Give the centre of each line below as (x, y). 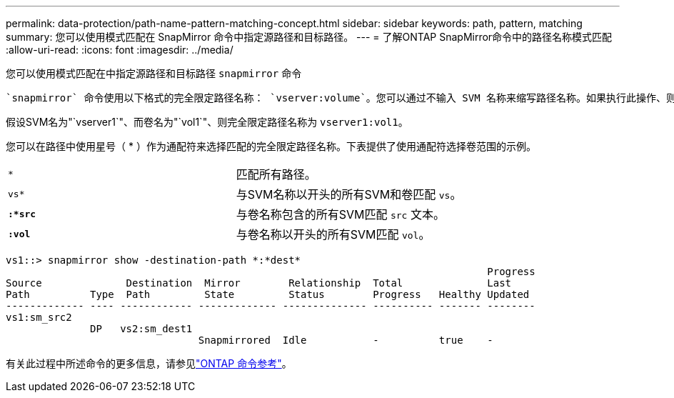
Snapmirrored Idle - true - (346, 340)
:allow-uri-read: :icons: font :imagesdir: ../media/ (120, 50)
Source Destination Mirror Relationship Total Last (259, 283)
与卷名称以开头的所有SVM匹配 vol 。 (333, 234)
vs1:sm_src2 (39, 317)
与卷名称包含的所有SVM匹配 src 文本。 (340, 214)
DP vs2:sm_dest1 (141, 329)
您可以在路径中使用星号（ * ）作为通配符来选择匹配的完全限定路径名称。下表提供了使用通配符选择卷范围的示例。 (271, 146)
